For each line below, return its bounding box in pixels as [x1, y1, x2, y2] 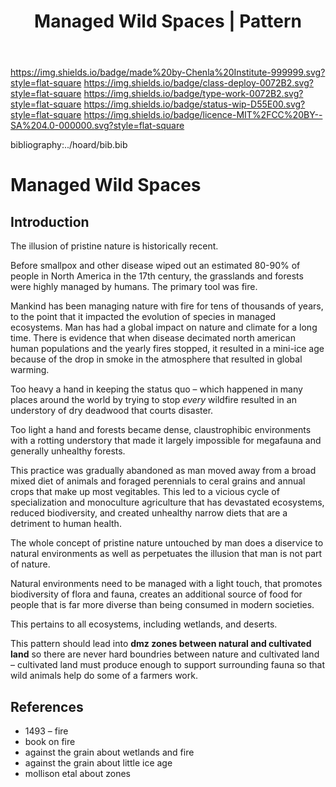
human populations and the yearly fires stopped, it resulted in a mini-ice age [10, 343, 325, 355]
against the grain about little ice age [24, 757, 173, 769]
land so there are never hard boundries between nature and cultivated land [10, 648, 320, 660]
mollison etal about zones [24, 768, 131, 779]
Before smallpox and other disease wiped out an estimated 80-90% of [10, 260, 301, 272]
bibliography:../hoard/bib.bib [10, 139, 128, 151]
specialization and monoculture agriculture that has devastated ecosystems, [10, 496, 325, 509]
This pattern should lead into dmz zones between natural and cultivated [10, 638, 312, 650]
